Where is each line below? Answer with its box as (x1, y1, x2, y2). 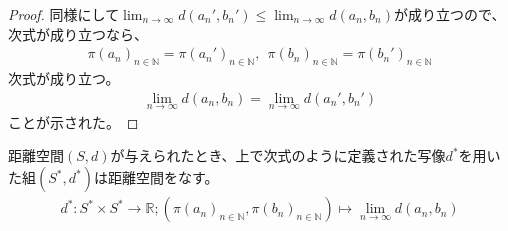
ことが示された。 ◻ (8, 111, 139, 132)
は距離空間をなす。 (93, 167, 219, 188)
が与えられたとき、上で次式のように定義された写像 (110, 145, 446, 166)
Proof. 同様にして (8, 4, 120, 24)
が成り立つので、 (393, 4, 506, 24)
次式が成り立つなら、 (8, 23, 148, 44)
